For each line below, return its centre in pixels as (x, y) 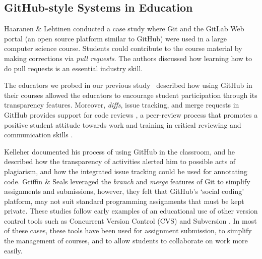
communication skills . (39, 135)
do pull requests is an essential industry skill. (74, 68)
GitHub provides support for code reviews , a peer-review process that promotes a (131, 114)
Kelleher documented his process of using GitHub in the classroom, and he (120, 151)
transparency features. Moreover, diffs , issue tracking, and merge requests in (122, 105)
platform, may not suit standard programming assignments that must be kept (124, 201)
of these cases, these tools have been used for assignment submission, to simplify (128, 230)
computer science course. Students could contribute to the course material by (123, 48)
